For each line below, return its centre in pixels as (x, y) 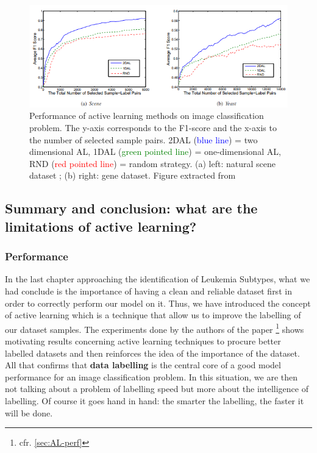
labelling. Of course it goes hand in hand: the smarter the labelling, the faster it (155, 400)
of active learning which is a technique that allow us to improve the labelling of (153, 315)
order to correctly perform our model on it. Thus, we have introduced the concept (158, 303)
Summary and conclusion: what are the (131, 208)
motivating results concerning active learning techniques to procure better (143, 341)
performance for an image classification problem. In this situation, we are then (151, 376)
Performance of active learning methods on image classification (147, 116)
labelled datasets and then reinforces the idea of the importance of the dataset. (152, 353)
